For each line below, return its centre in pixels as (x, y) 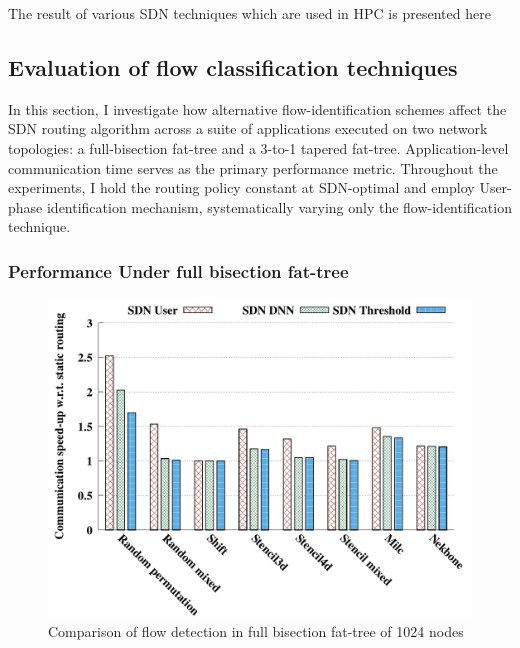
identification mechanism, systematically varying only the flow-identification (279, 206)
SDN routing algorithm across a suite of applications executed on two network (248, 128)
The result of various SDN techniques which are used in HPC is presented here (249, 13)
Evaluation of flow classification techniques (233, 66)
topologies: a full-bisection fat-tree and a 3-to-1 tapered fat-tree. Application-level (258, 147)
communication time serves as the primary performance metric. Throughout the (253, 167)
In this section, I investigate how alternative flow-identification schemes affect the (257, 108)
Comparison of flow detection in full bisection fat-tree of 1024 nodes (256, 630)
